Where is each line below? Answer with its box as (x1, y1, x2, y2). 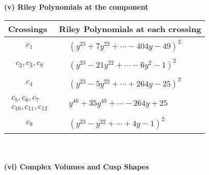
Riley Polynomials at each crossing (59, 22, 201, 35)
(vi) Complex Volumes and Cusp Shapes (4, 161, 149, 172)
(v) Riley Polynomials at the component (4, 2, 148, 12)
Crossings (8, 22, 47, 35)
